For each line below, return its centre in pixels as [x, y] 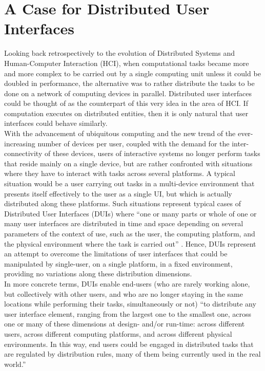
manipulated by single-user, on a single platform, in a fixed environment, [118, 263]
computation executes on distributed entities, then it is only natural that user [126, 113]
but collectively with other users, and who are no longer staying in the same [124, 293]
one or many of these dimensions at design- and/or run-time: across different [125, 324]
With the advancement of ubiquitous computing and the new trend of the [120, 133]
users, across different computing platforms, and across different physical [118, 333]
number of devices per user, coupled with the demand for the [134, 143]
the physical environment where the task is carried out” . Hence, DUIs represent [130, 243]
